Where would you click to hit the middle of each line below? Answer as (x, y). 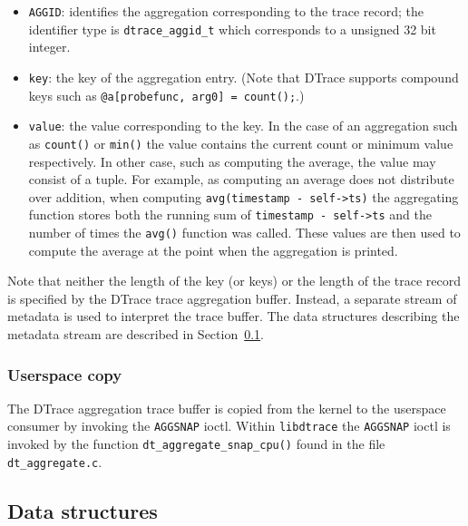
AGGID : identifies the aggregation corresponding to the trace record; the (226, 11)
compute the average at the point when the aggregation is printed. (213, 250)
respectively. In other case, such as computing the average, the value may (232, 161)
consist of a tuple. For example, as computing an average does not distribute (241, 179)
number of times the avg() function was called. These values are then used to (244, 233)
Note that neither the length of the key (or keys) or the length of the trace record (234, 281)
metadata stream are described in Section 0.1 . (136, 334)
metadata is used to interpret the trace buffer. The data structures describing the (234, 316)
